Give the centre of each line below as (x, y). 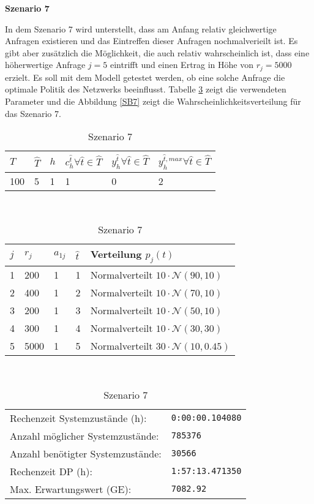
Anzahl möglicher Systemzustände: (84, 435)
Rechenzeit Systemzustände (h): (78, 418)
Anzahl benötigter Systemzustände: (86, 453)
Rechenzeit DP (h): (51, 471)
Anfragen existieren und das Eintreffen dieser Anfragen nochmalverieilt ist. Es (151, 41)
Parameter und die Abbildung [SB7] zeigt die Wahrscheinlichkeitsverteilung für (153, 101)
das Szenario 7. (33, 113)
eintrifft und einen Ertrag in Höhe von (182, 65)
